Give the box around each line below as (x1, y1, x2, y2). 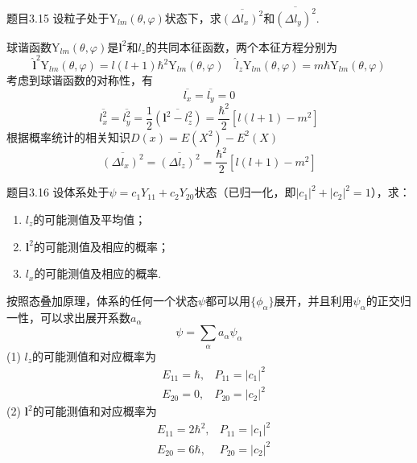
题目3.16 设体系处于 (6, 184, 109, 200)
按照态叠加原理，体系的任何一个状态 (6, 291, 198, 308)
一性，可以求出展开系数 (6, 308, 130, 325)
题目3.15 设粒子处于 (6, 9, 109, 26)
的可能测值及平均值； (33, 211, 147, 228)
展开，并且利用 (274, 291, 353, 308)
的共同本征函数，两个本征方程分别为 (145, 38, 337, 55)
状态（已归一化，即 (194, 184, 296, 200)
